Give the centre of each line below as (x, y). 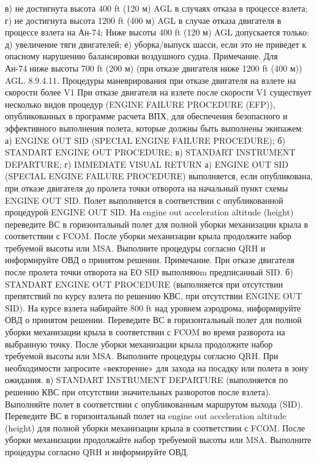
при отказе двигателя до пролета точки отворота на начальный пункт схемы (147, 188)
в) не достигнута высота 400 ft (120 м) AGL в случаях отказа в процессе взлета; (156, 8)
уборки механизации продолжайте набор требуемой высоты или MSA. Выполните (158, 440)
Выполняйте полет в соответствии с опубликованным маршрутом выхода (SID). (154, 404)
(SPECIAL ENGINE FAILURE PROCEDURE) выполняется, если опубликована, (159, 176)
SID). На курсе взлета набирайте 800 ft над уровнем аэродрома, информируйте (153, 307)
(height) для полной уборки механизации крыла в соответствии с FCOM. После (155, 427)
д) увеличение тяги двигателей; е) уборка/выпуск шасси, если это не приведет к (156, 44)
